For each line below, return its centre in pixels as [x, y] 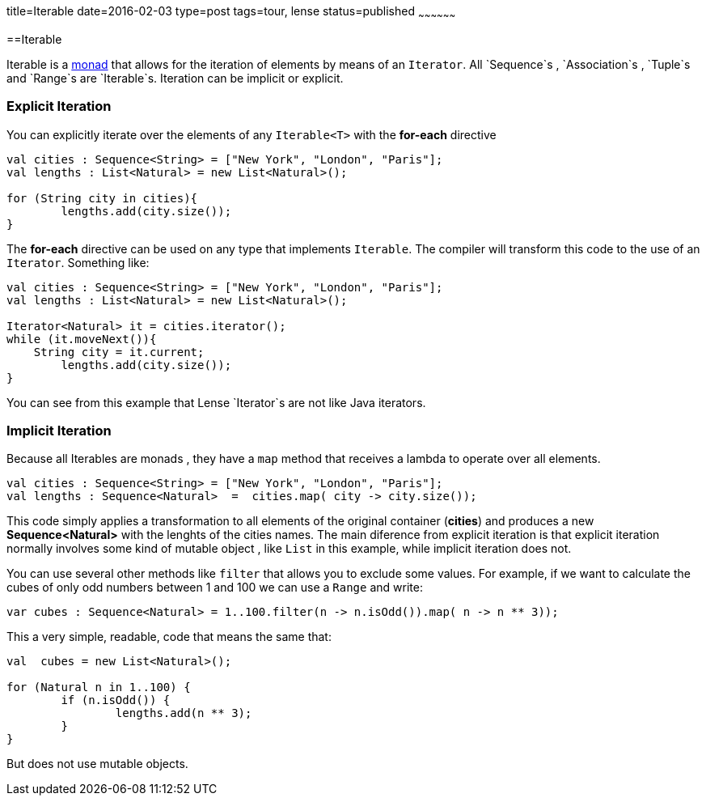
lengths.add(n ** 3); [184, 713]
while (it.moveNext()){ [82, 339]
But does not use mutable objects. [97, 764]
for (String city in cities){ [102, 198]
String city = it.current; [119, 352]
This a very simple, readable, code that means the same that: [169, 637]
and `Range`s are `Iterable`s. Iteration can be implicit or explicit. [175, 78]
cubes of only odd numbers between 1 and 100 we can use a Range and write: [215, 588]
